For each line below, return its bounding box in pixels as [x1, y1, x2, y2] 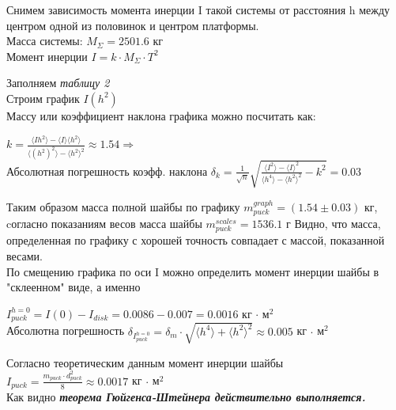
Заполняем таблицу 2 [6, 74, 110, 91]
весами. [6, 248, 43, 264]
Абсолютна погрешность [6, 322, 125, 339]
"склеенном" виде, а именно [6, 279, 141, 295]
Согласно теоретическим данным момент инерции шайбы [6, 354, 284, 370]
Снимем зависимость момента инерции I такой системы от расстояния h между [6, 2, 390, 17]
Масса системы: [6, 32, 83, 49]
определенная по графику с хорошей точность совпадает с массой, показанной [6, 232, 385, 249]
